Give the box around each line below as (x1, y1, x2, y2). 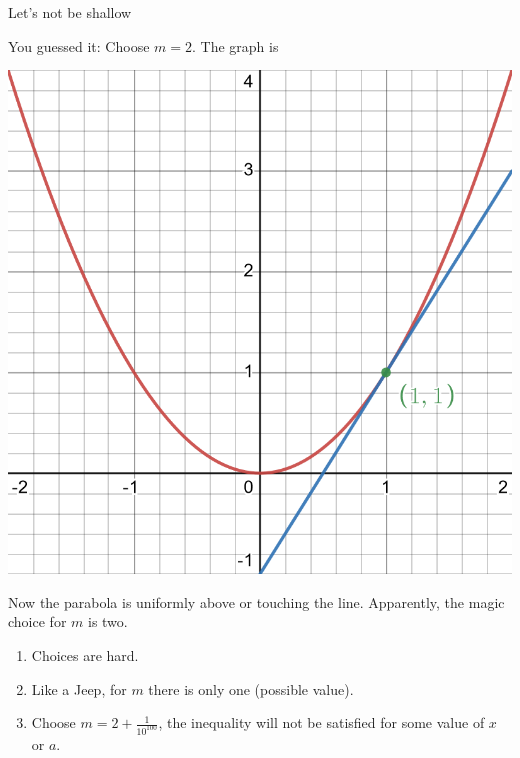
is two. (87, 611, 128, 632)
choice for (8, 611, 67, 632)
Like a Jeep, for (31, 678, 127, 699)
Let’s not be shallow (8, 2, 132, 22)
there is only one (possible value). (148, 678, 354, 699)
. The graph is (192, 35, 279, 56)
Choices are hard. (31, 644, 139, 665)
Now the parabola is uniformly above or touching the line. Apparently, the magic (8, 591, 505, 612)
